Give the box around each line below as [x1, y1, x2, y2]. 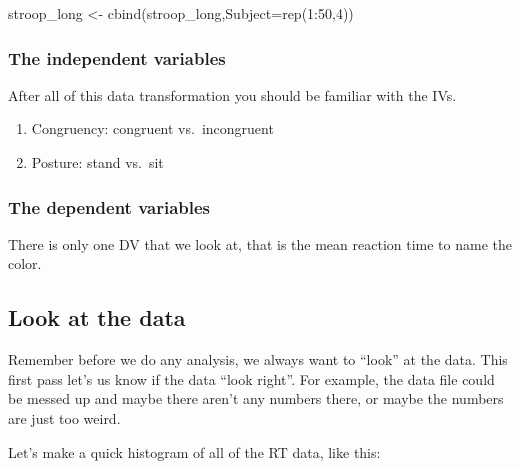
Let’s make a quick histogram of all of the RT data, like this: [8, 441, 381, 462]
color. [8, 253, 42, 274]
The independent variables [8, 45, 226, 70]
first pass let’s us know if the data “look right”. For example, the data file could [8, 368, 495, 389]
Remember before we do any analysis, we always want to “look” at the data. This [8, 349, 508, 370]
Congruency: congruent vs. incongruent [31, 118, 274, 139]
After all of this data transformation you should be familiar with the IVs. [8, 84, 457, 105]
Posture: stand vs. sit [31, 152, 164, 172]
